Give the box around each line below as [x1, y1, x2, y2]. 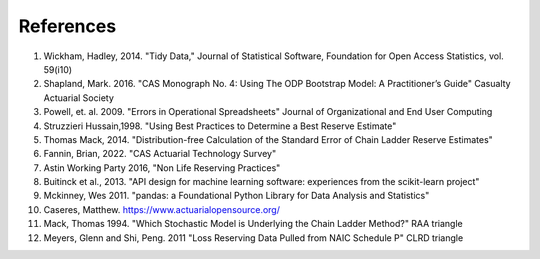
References [18, 15, 117, 37]
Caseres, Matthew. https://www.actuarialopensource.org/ [43, 203, 280, 215]
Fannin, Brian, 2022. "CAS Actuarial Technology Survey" [43, 148, 277, 160]
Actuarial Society [43, 91, 115, 104]
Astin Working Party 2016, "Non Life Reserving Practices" [43, 161, 281, 174]
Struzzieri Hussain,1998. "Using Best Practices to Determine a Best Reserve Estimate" [43, 120, 397, 132]
